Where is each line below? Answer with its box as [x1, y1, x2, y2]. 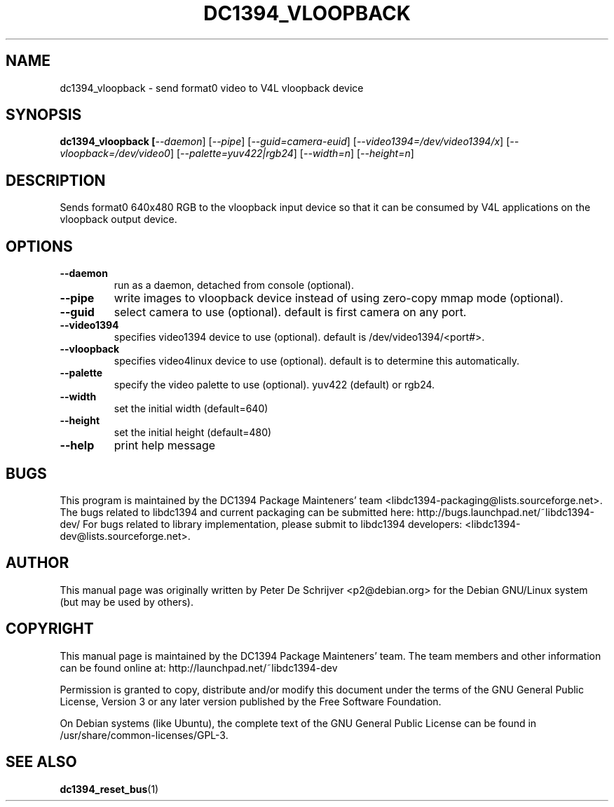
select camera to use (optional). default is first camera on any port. [114, 305, 467, 320]
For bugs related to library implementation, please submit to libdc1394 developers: [82, 517, 463, 530]
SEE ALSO [6, 753, 77, 771]
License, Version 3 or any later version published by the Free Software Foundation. [60, 695, 442, 707]
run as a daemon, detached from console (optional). [114, 279, 354, 292]
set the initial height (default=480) [114, 426, 272, 439]
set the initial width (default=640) [114, 402, 268, 415]
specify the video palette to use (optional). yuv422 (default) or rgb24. [114, 379, 435, 391]
